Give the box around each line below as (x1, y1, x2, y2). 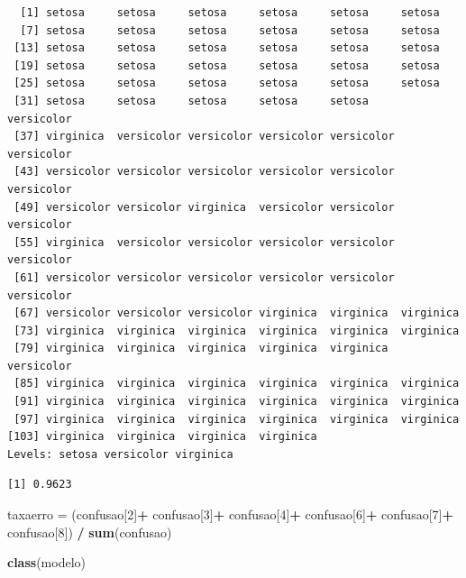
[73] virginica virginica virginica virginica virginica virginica (14, 324, 460, 337)
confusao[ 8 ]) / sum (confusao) (7, 522, 172, 541)
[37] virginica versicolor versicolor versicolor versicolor (14, 130, 395, 143)
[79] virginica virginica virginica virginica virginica (14, 342, 388, 355)
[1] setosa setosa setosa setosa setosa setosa (20, 6, 440, 19)
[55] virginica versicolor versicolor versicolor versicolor (14, 235, 395, 249)
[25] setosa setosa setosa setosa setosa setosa (14, 77, 440, 90)
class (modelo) (7, 553, 87, 572)
